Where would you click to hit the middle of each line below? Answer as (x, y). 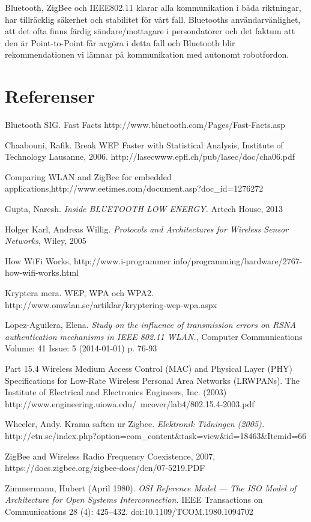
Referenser (50, 96)
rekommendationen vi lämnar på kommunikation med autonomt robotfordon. (147, 54)
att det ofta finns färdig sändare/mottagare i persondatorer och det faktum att (150, 31)
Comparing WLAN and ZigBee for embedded (88, 176)
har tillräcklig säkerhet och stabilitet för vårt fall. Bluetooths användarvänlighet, (153, 19)
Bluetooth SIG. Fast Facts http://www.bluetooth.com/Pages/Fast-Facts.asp (145, 125)
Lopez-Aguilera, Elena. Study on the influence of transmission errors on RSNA (150, 325)
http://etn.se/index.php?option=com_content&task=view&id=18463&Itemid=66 (156, 435)
